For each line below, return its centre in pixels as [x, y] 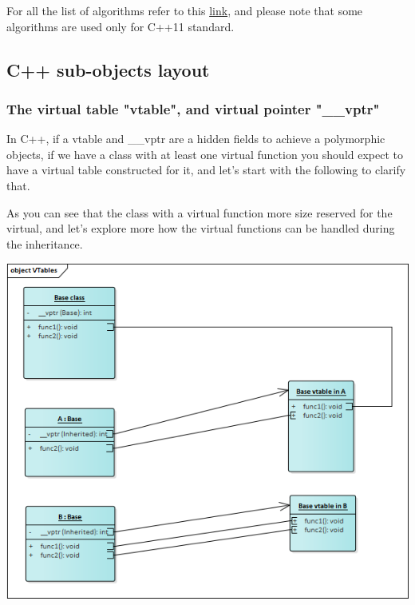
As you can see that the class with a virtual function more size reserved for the [200, 212]
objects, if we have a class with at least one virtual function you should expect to [205, 154]
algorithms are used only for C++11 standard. [121, 26]
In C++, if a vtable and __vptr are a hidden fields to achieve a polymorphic [196, 139]
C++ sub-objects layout [108, 69]
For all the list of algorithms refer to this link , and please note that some [185, 10]
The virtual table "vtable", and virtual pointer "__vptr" [193, 108]
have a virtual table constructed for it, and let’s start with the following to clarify [206, 170]
